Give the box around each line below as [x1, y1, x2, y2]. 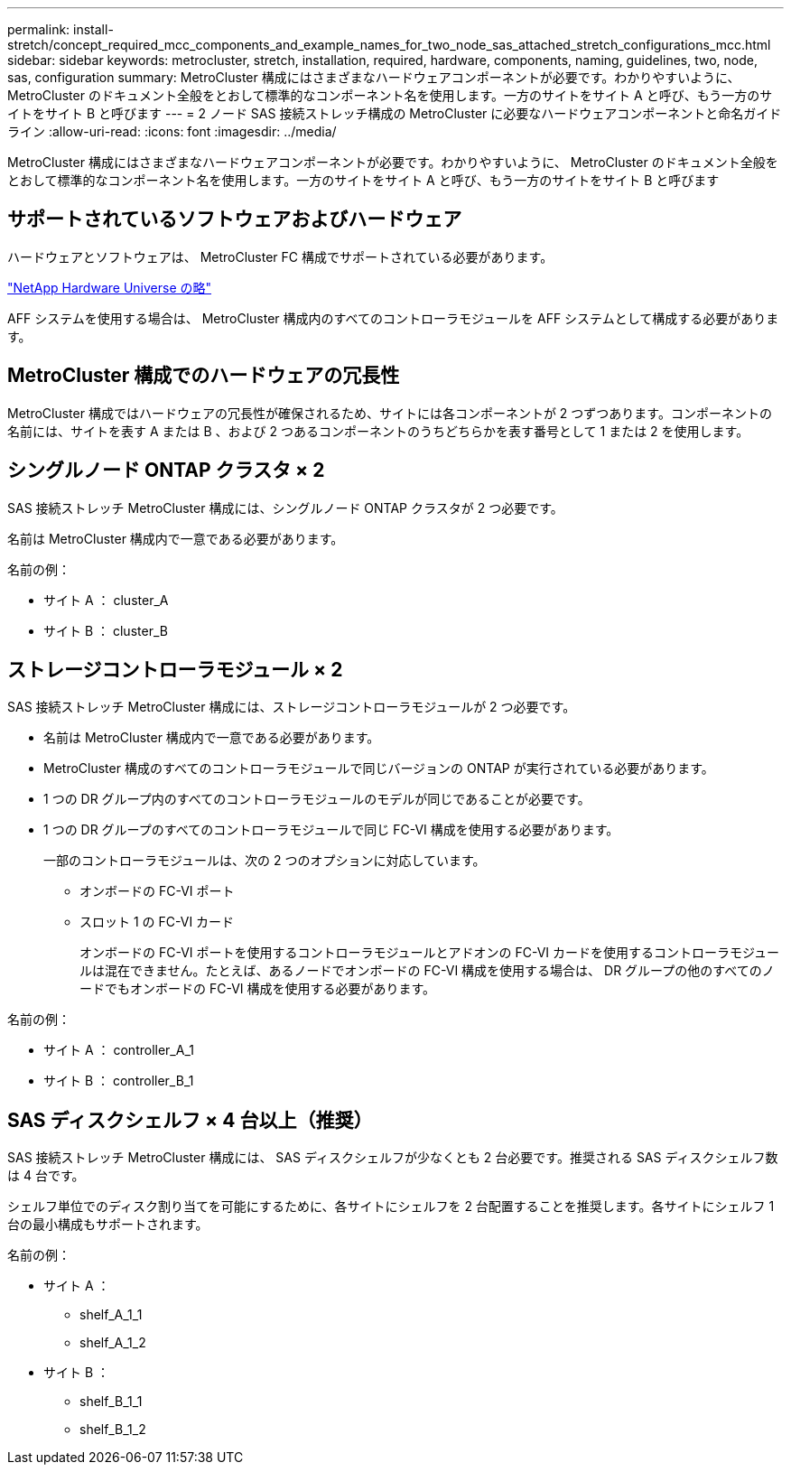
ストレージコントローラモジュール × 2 [7, 657, 343, 681]
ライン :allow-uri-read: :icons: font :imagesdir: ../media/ [7, 124, 337, 139]
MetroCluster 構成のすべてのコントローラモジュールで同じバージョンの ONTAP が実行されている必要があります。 [43, 760, 714, 777]
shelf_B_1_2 [79, 1421, 146, 1438]
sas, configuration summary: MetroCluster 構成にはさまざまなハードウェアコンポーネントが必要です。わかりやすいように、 [7, 70, 740, 85]
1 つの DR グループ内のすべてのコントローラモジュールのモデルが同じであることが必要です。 [43, 791, 591, 807]
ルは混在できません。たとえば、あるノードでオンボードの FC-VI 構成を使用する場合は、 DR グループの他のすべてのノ [79, 963, 775, 979]
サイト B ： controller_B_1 [43, 1073, 194, 1089]
